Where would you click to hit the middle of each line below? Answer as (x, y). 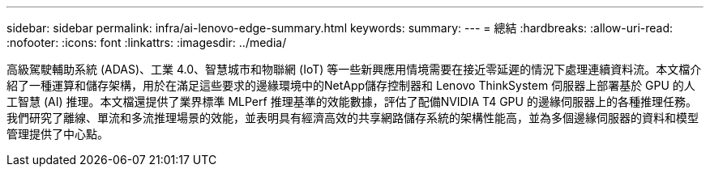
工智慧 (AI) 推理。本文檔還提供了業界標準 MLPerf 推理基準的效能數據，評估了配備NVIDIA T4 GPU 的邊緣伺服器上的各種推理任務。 (352, 101)
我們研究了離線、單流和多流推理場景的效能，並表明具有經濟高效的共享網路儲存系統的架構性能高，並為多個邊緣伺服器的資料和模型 (353, 118)
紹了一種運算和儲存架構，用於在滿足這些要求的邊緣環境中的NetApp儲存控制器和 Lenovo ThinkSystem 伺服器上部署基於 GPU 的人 (351, 85)
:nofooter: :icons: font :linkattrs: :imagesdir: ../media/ (147, 42)
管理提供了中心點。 (58, 134)
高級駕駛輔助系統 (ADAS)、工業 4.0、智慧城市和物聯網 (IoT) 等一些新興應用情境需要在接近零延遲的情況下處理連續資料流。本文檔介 (354, 69)
